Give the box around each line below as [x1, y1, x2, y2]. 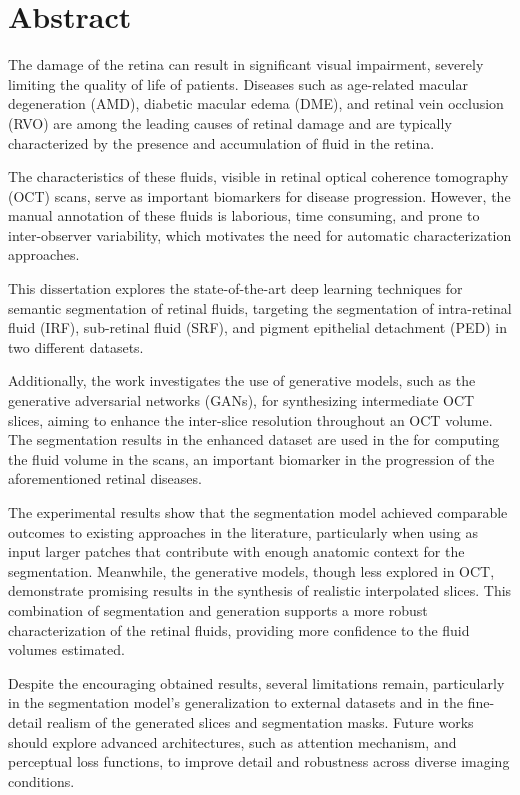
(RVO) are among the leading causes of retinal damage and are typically [8, 112, 452, 133]
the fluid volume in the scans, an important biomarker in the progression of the [8, 448, 495, 469]
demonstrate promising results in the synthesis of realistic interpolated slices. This [8, 580, 512, 601]
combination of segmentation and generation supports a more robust [8, 599, 428, 620]
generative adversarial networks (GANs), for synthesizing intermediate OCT [8, 390, 475, 411]
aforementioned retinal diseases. [8, 468, 202, 489]
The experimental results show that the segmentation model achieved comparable [8, 502, 508, 522]
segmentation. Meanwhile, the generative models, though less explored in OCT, [8, 560, 495, 581]
